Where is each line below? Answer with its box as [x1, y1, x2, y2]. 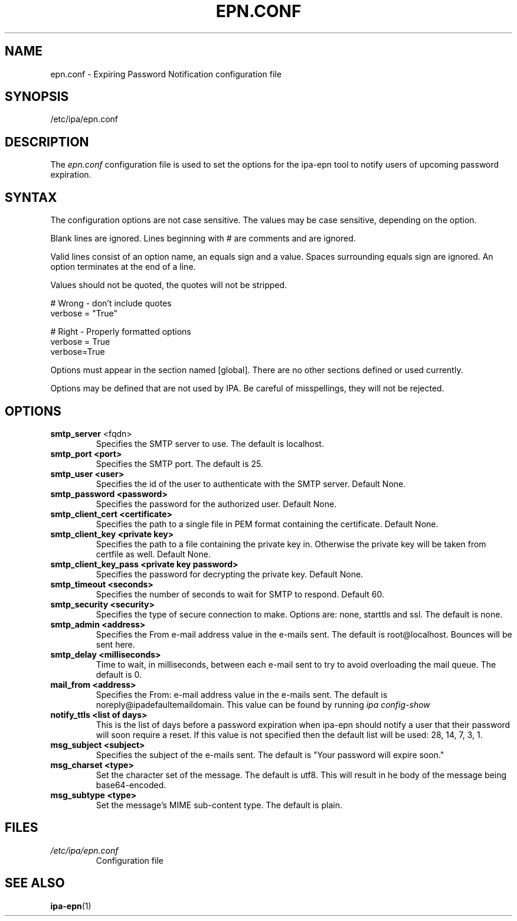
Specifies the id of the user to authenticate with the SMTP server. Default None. [96, 478, 406, 489]
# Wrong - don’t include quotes [50, 298, 172, 309]
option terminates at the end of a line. [50, 262, 196, 272]
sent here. [96, 639, 135, 649]
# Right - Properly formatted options [50, 326, 191, 337]
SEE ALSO [5, 876, 65, 891]
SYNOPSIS [5, 89, 69, 104]
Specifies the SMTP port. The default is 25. [96, 458, 264, 469]
